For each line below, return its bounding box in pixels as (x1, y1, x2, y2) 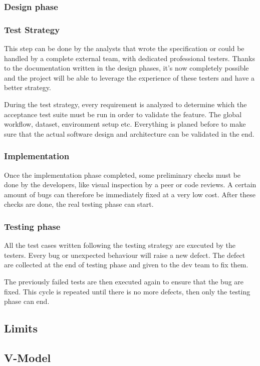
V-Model (4, 349, 51, 365)
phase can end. (4, 296, 50, 306)
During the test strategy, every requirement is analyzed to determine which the (4, 99, 247, 110)
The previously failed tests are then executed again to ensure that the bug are (4, 276, 244, 286)
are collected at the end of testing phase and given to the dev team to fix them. (4, 259, 248, 270)
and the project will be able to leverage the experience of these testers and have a (4, 72, 255, 83)
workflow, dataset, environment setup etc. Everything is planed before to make (4, 119, 246, 129)
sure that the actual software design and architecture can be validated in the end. (4, 128, 254, 139)
